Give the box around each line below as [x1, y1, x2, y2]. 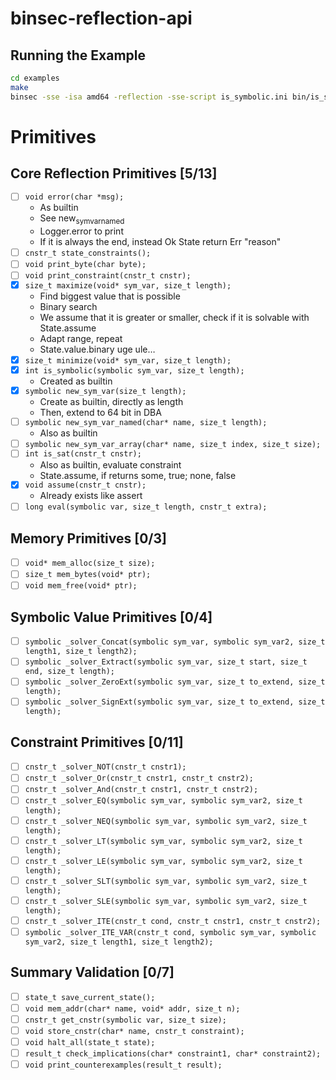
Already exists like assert [39, 490, 143, 502]
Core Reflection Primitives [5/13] [10, 165, 218, 182]
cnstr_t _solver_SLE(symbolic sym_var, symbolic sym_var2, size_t [24, 896, 308, 906]
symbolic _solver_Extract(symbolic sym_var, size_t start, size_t [24, 657, 308, 667]
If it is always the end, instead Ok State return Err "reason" [39, 236, 282, 248]
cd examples [10, 73, 60, 83]
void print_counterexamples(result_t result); [24, 1060, 223, 1071]
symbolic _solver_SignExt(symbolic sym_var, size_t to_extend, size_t [24, 697, 326, 707]
